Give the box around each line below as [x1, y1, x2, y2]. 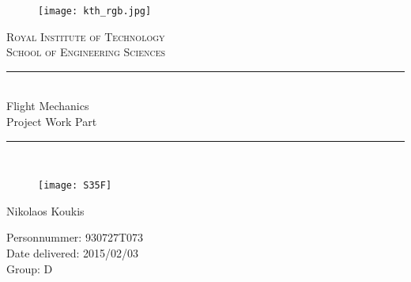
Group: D [6, 260, 53, 276]
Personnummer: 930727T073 [6, 229, 144, 246]
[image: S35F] [38, 180, 112, 192]
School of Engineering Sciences [6, 44, 166, 60]
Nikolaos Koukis [6, 202, 85, 219]
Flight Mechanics [6, 97, 89, 114]
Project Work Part [6, 113, 97, 130]
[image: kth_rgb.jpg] [38, 6, 152, 17]
